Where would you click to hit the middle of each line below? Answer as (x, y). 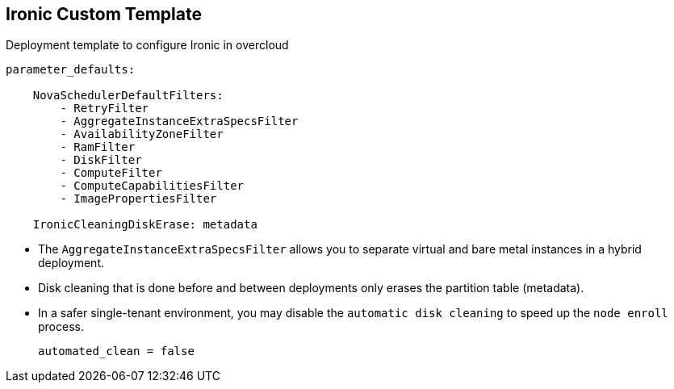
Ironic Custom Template (104, 14)
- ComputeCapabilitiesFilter (152, 186)
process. (61, 327)
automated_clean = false (116, 351)
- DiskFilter (101, 160)
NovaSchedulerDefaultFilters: (128, 96)
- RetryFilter (105, 109)
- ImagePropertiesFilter (138, 199)
